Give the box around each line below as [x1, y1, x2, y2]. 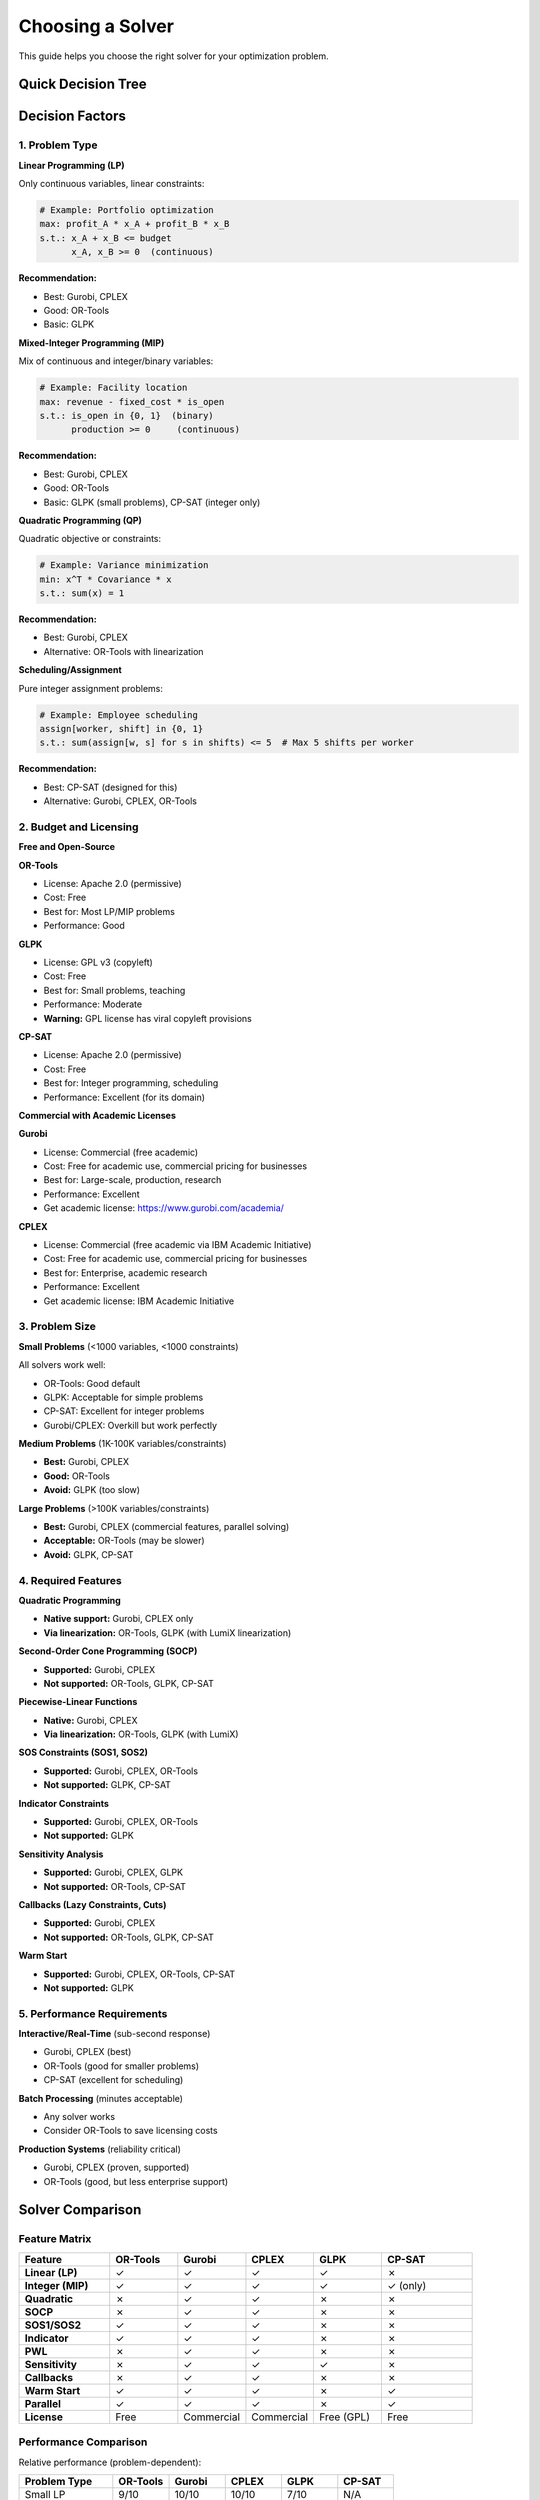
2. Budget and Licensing [18, 820, 139, 834]
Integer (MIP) [24, 2278, 89, 2292]
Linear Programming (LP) [18, 159, 125, 171]
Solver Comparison [18, 2201, 142, 2219]
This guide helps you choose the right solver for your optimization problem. [18, 50, 329, 62]
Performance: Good [43, 920, 125, 932]
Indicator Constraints [18, 1797, 109, 1809]
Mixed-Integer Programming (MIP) [18, 336, 165, 349]
